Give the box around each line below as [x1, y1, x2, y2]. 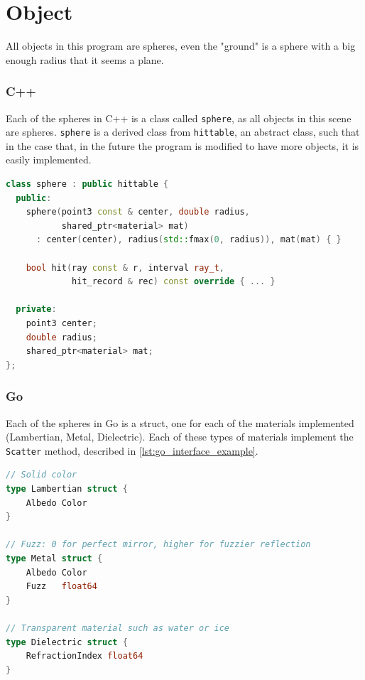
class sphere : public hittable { [6, 179, 169, 190]
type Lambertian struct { [6, 484, 128, 494]
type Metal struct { [6, 553, 103, 563]
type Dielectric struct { [6, 637, 128, 647]
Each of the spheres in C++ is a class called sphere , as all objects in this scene [6, 110, 352, 125]
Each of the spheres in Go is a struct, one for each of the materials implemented [6, 415, 354, 430]
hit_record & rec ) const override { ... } [72, 276, 276, 287]
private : [16, 304, 57, 315]
